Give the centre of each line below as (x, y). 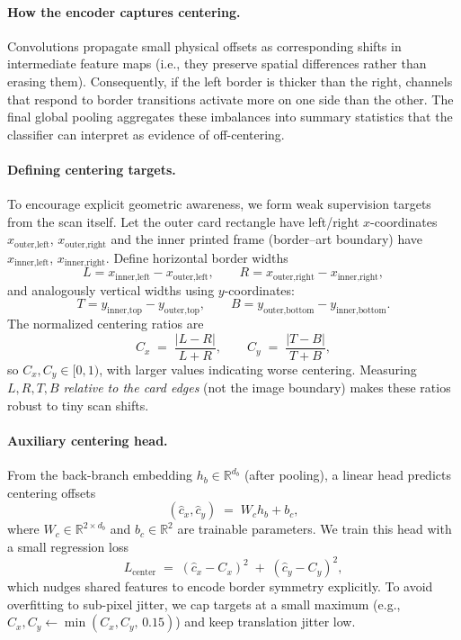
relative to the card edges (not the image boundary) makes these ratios (257, 388)
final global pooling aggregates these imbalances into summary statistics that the (230, 117)
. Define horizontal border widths (197, 257)
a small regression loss (68, 546)
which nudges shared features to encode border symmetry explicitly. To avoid (220, 586)
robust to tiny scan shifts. (78, 405)
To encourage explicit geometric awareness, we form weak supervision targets (219, 204)
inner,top (125, 311)
